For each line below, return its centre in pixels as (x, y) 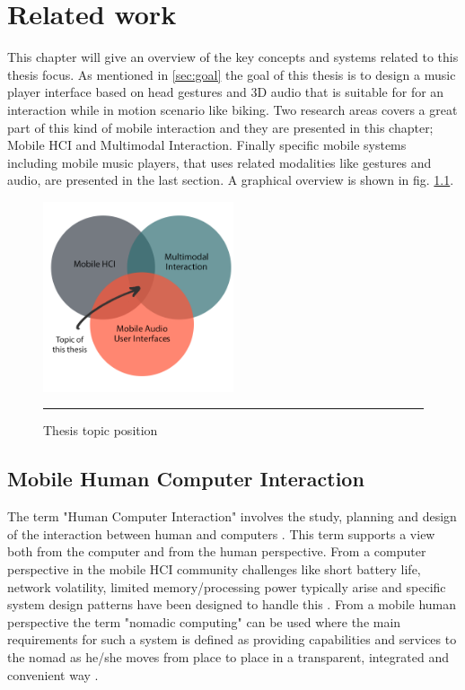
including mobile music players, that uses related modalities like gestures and (219, 162)
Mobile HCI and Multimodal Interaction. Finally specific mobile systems (207, 145)
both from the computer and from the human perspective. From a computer (217, 551)
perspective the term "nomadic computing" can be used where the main (204, 621)
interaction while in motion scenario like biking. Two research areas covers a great (232, 109)
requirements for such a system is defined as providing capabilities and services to (232, 639)
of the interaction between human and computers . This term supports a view (221, 533)
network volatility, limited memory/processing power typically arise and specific (227, 586)
